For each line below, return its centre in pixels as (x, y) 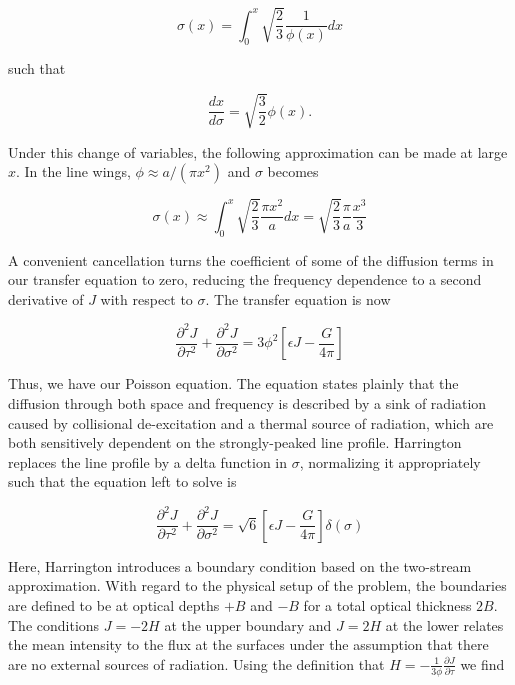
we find (482, 663)
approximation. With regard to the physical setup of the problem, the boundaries (257, 585)
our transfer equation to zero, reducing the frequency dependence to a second (245, 279)
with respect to (146, 298)
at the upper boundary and (248, 624)
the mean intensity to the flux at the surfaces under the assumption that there (248, 644)
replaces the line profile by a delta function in (148, 461)
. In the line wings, (73, 171)
